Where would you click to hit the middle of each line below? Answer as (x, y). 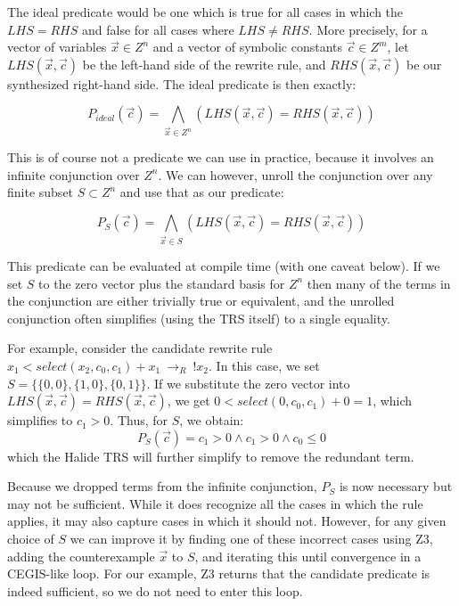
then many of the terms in (379, 283)
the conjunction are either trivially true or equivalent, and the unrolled (201, 301)
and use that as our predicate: (202, 192)
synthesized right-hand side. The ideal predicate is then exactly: (182, 83)
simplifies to (40, 420)
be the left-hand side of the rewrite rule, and (204, 64)
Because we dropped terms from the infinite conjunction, (162, 486)
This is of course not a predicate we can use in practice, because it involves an (221, 157)
